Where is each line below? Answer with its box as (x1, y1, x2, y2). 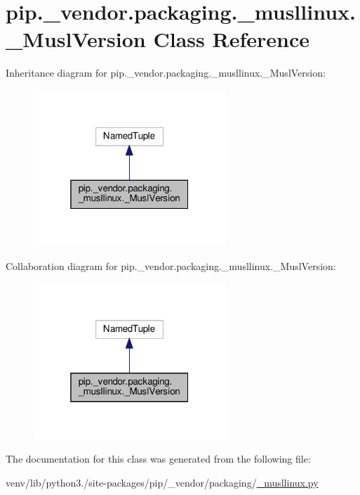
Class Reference (153, 25, 309, 53)
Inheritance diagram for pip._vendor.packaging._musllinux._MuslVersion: (6, 65, 326, 80)
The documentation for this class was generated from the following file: (6, 451, 311, 466)
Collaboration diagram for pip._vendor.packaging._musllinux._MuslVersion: (6, 258, 336, 273)
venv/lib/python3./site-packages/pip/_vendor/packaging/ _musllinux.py (6, 475, 319, 489)
